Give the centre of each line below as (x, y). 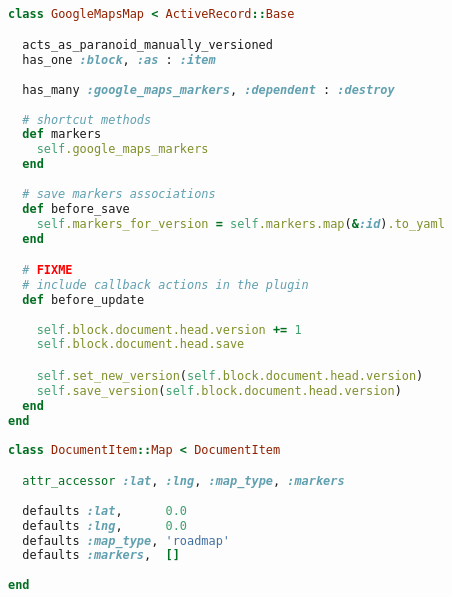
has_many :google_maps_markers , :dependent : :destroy (208, 89)
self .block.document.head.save (140, 344)
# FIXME (47, 270)
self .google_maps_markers (122, 149)
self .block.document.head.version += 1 (169, 329)
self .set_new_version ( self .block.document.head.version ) (230, 376)
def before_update (83, 299)
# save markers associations (119, 193)
